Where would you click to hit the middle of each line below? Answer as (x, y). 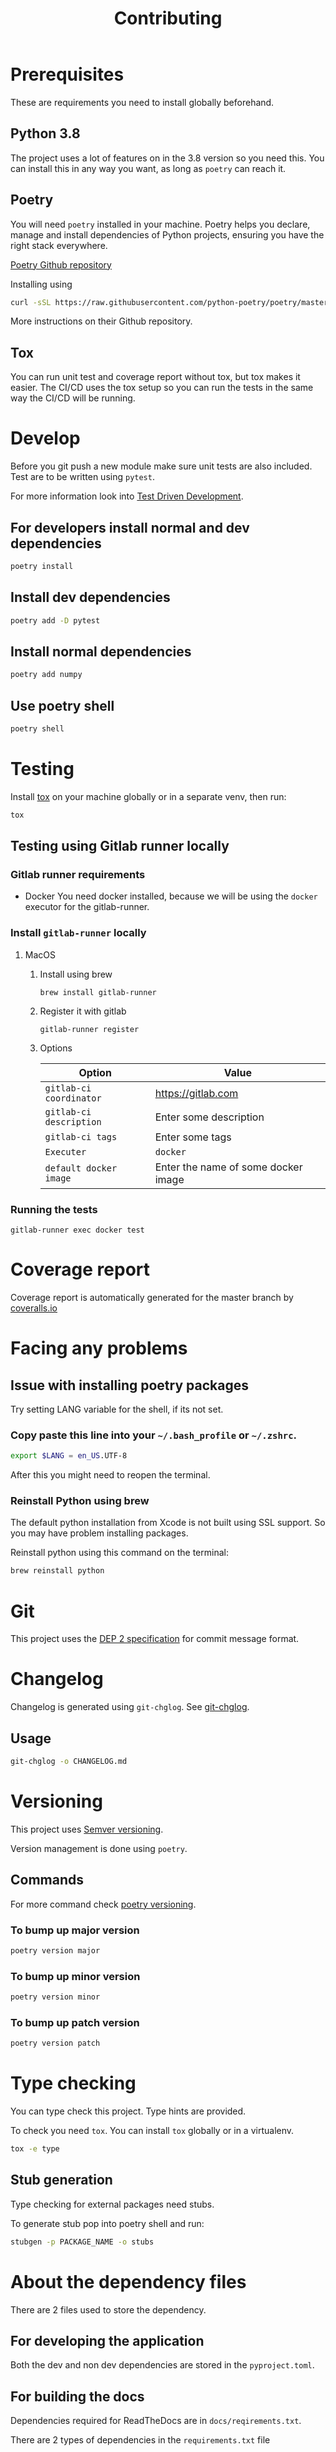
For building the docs (77, 2396)
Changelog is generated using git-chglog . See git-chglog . (130, 1707)
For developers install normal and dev (130, 527)
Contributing (168, 18)
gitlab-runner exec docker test (77, 1230)
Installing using (41, 284)
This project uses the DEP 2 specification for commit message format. (155, 1639)
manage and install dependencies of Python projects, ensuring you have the (167, 234)
